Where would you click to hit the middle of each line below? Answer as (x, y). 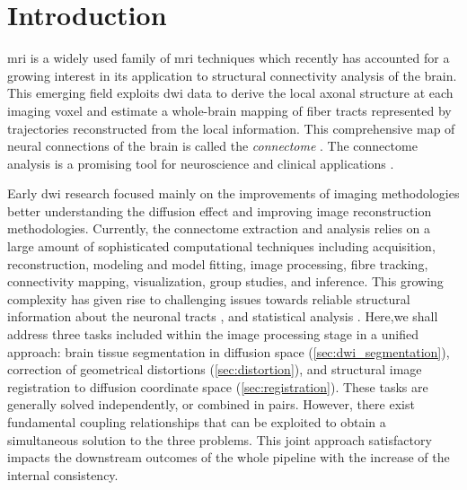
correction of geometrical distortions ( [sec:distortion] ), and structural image (215, 369)
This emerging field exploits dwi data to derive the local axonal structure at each (230, 93)
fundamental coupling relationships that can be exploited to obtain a (197, 422)
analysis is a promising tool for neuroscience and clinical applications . (201, 163)
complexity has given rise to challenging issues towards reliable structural (209, 298)
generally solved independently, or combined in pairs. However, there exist (211, 404)
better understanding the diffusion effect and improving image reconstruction (220, 210)
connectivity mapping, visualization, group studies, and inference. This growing (225, 281)
